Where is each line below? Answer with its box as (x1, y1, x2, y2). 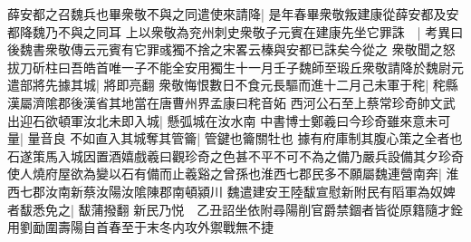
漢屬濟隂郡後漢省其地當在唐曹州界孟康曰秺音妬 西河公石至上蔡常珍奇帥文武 (7, 92, 456, 111)
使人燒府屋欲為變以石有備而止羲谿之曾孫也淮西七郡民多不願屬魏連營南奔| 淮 (7, 164, 459, 183)
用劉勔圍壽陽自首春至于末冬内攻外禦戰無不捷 (7, 218, 274, 237)
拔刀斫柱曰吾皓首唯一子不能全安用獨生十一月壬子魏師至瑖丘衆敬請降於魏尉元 (7, 57, 464, 76)
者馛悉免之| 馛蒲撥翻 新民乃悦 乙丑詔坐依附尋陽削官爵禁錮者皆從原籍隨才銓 (7, 199, 464, 218)
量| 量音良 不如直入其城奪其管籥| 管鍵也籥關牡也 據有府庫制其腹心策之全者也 (7, 129, 463, 148)
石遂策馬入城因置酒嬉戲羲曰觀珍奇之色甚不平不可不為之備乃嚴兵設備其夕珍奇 (7, 146, 464, 165)
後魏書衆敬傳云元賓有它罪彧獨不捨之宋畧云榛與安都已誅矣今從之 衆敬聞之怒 (7, 40, 456, 59)
